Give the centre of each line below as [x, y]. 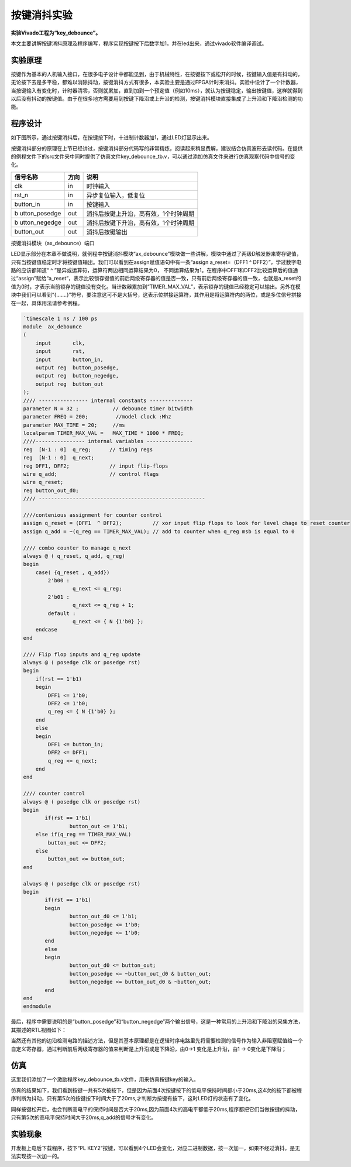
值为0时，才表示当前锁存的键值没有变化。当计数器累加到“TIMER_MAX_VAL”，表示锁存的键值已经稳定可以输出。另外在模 [156, 286]
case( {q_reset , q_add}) [73, 572]
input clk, [60, 343]
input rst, [60, 351]
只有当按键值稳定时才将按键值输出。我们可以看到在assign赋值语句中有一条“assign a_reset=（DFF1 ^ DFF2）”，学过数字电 [156, 262]
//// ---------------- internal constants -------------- [108, 400]
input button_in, [69, 359]
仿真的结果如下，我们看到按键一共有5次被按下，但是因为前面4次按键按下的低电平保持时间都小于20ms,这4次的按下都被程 [156, 1090]
